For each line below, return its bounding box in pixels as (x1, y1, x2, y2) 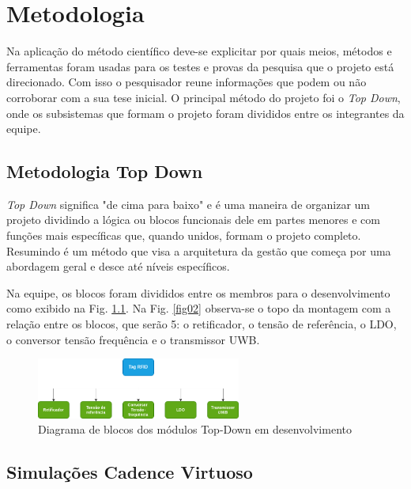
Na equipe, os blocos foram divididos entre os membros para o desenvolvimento (6, 284, 390, 301)
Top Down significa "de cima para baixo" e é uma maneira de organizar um (6, 195, 370, 212)
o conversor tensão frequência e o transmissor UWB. (6, 331, 260, 347)
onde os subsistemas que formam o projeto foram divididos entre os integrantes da (6, 104, 405, 121)
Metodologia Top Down (6, 159, 203, 184)
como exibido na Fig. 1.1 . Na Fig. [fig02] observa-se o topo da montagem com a (6, 300, 391, 317)
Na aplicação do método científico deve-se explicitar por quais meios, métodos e (6, 43, 392, 59)
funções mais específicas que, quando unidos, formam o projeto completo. (6, 227, 361, 244)
